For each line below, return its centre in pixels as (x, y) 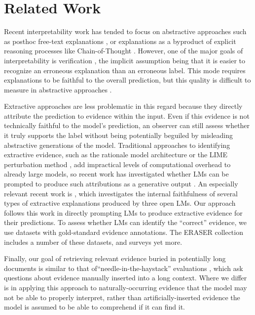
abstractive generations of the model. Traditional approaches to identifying (117, 145)
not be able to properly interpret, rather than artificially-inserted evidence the (122, 297)
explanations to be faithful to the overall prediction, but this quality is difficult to (127, 80)
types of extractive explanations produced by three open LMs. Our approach (120, 203)
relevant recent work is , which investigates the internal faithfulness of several (121, 193)
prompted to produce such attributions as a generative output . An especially (121, 184)
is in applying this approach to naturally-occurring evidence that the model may (126, 287)
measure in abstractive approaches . (58, 89)
